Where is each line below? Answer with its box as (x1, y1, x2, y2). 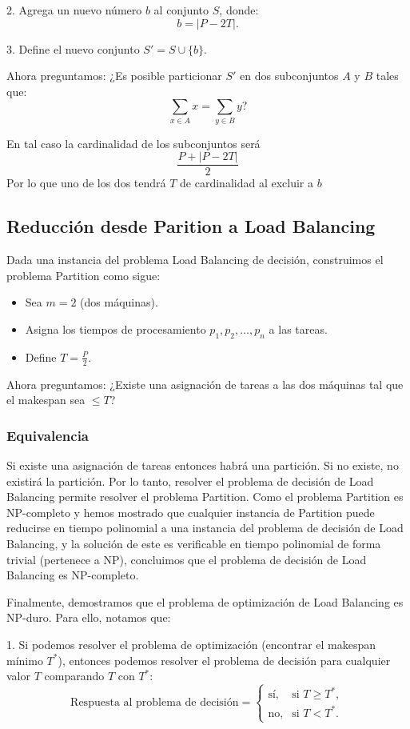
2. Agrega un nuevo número (6, 2, 142, 18)
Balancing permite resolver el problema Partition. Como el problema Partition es (6, 488, 404, 505)
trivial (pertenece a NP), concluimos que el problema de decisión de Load (6, 551, 367, 567)
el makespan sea (6, 391, 86, 408)
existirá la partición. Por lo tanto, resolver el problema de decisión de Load (6, 472, 374, 489)
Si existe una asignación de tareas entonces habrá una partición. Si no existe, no (6, 456, 399, 473)
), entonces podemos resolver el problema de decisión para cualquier (58, 651, 391, 668)
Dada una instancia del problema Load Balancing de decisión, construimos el (6, 251, 384, 268)
